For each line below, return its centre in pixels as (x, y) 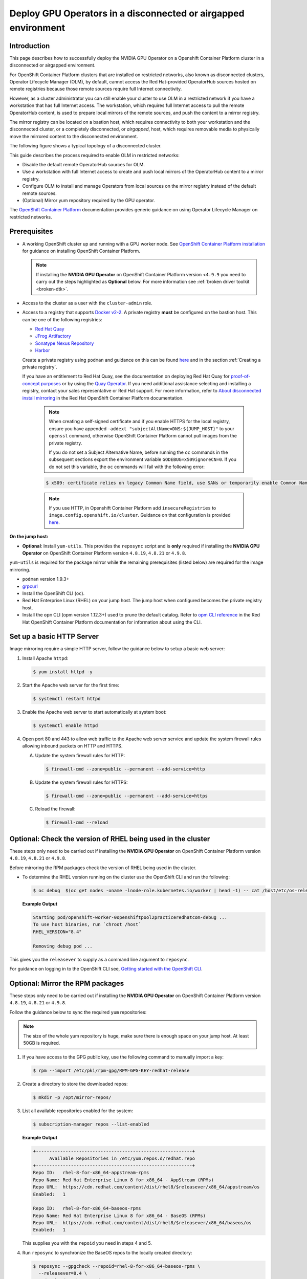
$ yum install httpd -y (63, 672)
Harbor (42, 350)
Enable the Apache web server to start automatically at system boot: (94, 712)
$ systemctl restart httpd (67, 699)
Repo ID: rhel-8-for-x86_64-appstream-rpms (91, 1173)
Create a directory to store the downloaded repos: (75, 1084)
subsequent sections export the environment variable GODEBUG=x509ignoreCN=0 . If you (142, 459)
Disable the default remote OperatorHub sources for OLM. (84, 164)
